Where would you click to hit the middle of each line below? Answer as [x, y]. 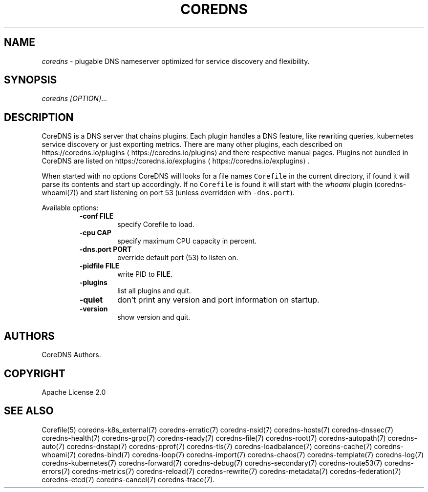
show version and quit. [154, 317]
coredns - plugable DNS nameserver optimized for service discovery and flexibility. [176, 61]
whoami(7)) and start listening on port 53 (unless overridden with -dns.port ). [168, 193]
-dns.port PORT [106, 249]
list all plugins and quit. [154, 291]
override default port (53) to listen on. [178, 258]
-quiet [91, 300]
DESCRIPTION [39, 117]
